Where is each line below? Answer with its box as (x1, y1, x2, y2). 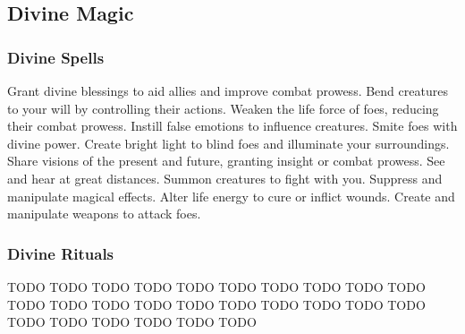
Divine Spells (7, 46, 105, 68)
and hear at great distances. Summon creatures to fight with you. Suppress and (7, 168, 443, 187)
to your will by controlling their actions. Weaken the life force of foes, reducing (7, 98, 439, 117)
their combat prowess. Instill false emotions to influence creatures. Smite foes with (7, 116, 458, 135)
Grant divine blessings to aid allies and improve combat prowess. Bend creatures (7, 81, 448, 99)
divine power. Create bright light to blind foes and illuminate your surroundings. (7, 133, 450, 152)
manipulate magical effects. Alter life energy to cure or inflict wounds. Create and (7, 186, 455, 205)
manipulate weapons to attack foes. (7, 204, 201, 223)
